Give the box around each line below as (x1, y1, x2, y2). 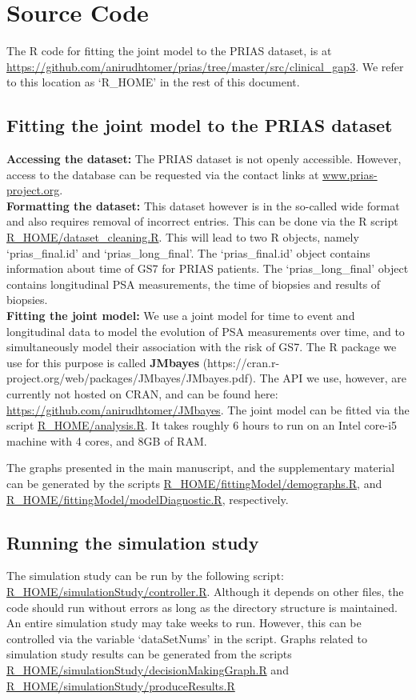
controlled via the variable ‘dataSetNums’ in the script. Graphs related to (6, 630, 367, 646)
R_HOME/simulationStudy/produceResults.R (6, 677, 235, 694)
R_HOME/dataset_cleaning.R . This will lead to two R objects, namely (6, 229, 359, 246)
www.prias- (322, 166, 378, 182)
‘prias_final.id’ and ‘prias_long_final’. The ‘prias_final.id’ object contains (6, 244, 370, 261)
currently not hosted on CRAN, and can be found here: (6, 386, 278, 402)
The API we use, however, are (259, 370, 406, 386)
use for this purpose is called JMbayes (6, 354, 199, 370)
